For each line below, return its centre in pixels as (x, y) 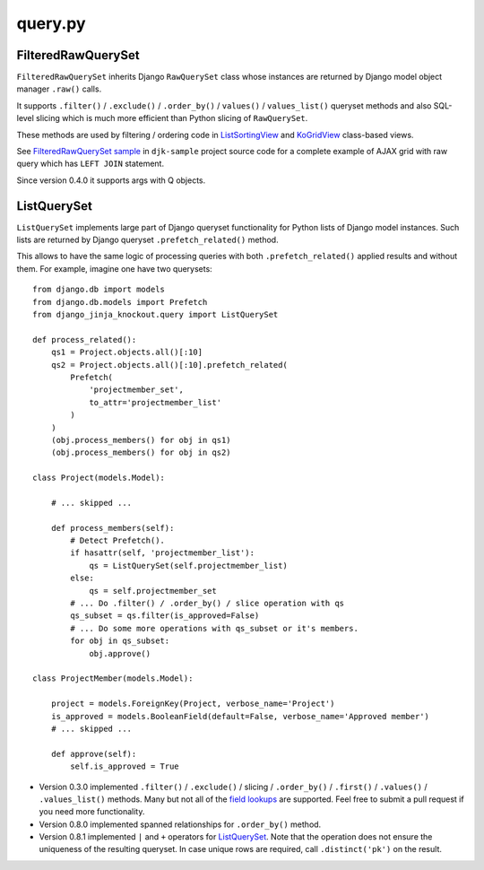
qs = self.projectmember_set (153, 591)
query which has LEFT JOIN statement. (91, 164)
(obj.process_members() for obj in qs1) (141, 440)
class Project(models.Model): (99, 478)
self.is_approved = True (125, 766)
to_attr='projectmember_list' (156, 402)
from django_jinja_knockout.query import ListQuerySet (156, 315)
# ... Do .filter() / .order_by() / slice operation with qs (207, 604)
